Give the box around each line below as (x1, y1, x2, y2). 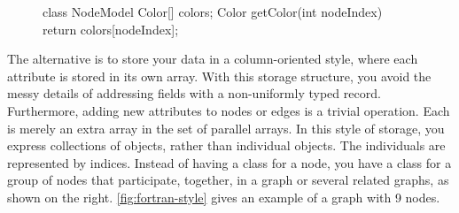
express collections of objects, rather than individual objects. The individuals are (7, 136, 446, 155)
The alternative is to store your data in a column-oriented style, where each (7, 49, 418, 68)
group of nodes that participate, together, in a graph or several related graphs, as (7, 171, 449, 189)
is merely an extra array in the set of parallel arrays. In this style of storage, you (7, 118, 445, 137)
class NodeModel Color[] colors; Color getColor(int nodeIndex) (43, 3, 383, 20)
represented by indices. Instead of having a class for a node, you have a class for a (7, 153, 452, 171)
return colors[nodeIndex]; (43, 19, 179, 38)
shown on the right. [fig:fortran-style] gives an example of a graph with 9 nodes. (7, 187, 440, 206)
